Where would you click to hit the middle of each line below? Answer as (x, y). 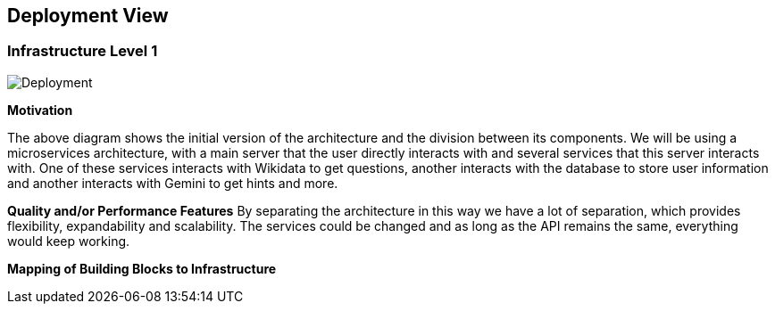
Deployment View (88, 16)
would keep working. (69, 241)
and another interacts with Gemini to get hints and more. (173, 183)
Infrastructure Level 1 (83, 51)
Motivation (40, 110)
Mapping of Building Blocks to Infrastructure (142, 268)
